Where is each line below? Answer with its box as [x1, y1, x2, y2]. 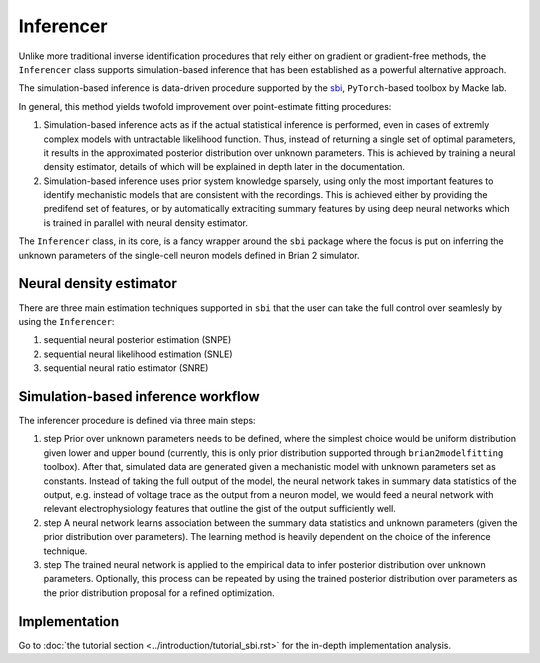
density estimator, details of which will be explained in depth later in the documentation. [43, 161, 405, 173]
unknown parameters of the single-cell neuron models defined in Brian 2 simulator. [18, 249, 360, 261]
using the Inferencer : [18, 315, 115, 327]
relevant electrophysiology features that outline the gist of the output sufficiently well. [43, 503, 397, 515]
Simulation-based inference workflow [18, 388, 260, 405]
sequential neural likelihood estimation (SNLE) [43, 348, 234, 360]
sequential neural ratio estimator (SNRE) [43, 362, 209, 374]
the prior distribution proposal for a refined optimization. [43, 586, 275, 599]
